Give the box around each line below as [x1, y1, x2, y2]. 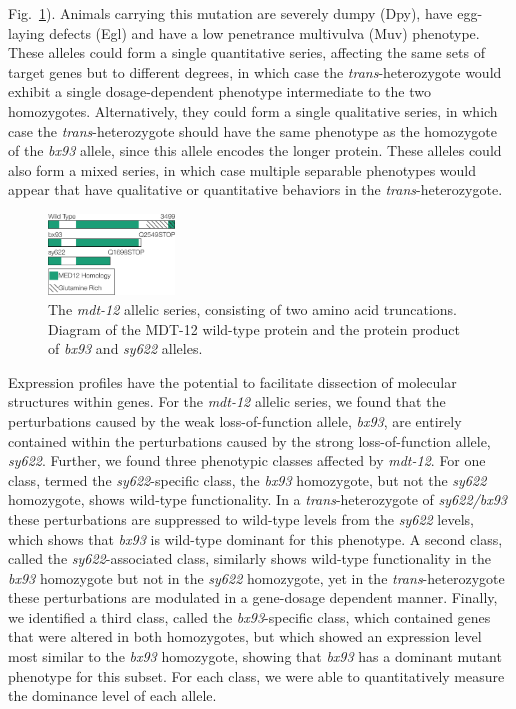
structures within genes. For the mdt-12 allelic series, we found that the [8, 391, 446, 412]
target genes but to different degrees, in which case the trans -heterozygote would [8, 61, 502, 82]
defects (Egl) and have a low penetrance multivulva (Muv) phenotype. [49, 22, 480, 43]
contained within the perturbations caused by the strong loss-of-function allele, [8, 430, 491, 451]
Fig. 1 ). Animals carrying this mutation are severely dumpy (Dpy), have [8, 3, 453, 23]
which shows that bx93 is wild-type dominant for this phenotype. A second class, [8, 528, 503, 549]
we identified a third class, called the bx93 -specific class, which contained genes [8, 606, 491, 627]
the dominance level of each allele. [8, 685, 217, 706]
